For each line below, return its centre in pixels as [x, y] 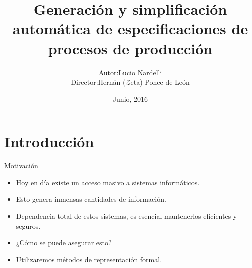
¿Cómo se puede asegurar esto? [64, 243]
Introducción [49, 142]
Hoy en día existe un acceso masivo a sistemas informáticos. [108, 182]
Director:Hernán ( [98, 82]
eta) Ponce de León [160, 82]
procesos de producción [130, 48]
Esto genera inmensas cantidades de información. [91, 199]
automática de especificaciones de [130, 28]
